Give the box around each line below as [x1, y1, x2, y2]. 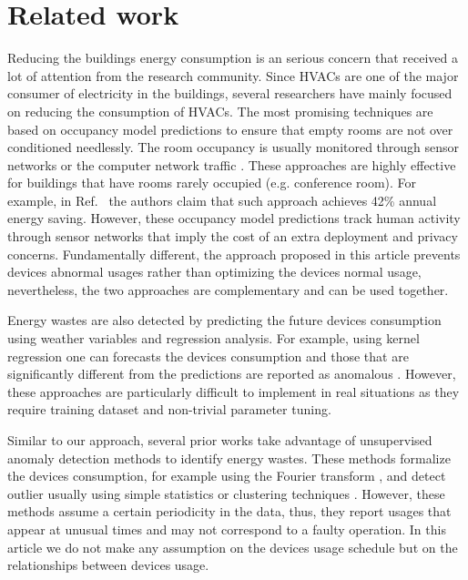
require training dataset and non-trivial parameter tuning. [7, 400, 331, 419]
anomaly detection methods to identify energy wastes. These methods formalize [7, 448, 451, 467]
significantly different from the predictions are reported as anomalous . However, [7, 364, 456, 383]
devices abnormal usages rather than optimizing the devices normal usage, [7, 262, 422, 281]
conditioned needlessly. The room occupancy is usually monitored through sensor [7, 137, 460, 157]
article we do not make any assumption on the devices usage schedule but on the [7, 537, 458, 556]
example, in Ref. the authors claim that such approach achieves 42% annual [7, 190, 437, 209]
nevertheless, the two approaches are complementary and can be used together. [7, 280, 449, 299]
